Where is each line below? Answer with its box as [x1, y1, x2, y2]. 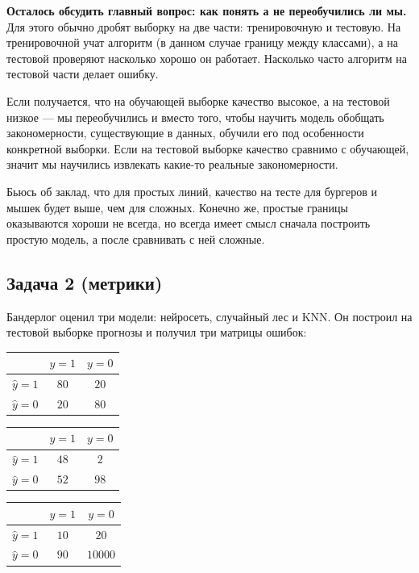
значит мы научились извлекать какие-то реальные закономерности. [6, 156, 338, 173]
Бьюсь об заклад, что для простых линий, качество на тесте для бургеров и [6, 182, 377, 199]
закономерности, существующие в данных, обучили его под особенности [6, 124, 364, 141]
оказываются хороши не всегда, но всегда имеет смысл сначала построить [6, 215, 371, 232]
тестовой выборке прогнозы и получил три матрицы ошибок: [6, 324, 307, 341]
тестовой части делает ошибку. [6, 65, 159, 82]
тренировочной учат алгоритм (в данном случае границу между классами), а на [6, 34, 398, 51]
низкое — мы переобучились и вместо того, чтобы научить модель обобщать [6, 108, 384, 125]
